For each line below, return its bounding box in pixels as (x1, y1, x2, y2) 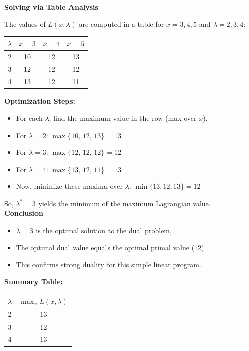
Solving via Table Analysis (4, 2, 98, 12)
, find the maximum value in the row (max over (49, 112, 197, 123)
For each (16, 112, 43, 123)
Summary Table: (4, 276, 63, 286)
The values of (4, 18, 46, 29)
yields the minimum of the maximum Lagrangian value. (38, 198, 211, 208)
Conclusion (4, 208, 44, 218)
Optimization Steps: (4, 95, 76, 106)
